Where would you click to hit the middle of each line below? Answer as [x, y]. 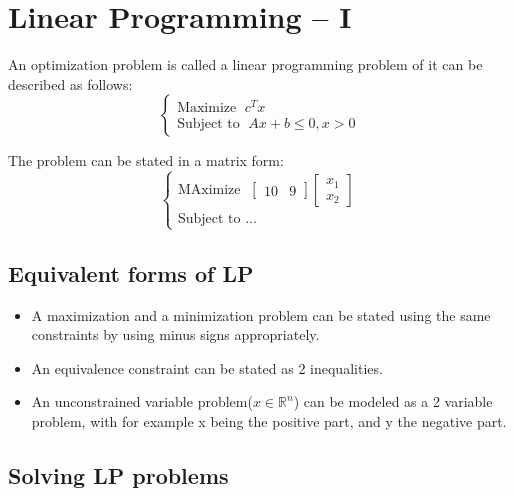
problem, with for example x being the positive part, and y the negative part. [269, 421]
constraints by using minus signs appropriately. [175, 334]
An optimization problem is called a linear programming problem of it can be [245, 64]
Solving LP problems [118, 475]
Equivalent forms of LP [131, 272]
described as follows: [70, 83]
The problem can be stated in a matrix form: [146, 160]
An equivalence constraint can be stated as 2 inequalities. [207, 367]
